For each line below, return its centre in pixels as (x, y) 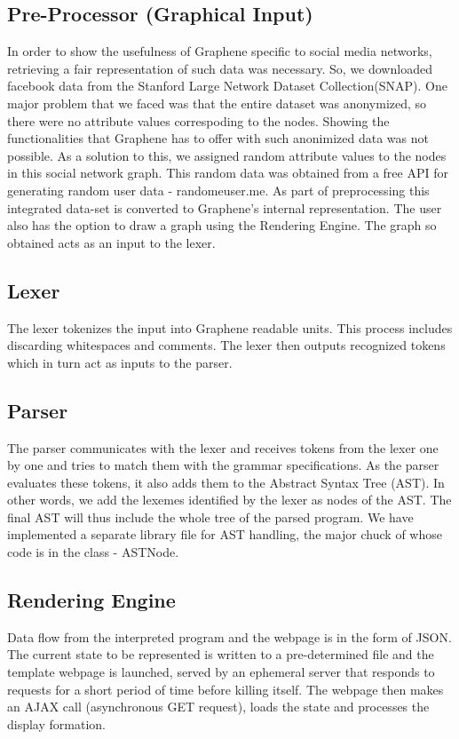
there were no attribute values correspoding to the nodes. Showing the (198, 120)
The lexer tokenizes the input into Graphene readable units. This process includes (230, 327)
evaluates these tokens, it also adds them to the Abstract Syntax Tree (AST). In (226, 482)
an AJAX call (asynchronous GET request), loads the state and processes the (218, 707)
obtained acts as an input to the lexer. (111, 242)
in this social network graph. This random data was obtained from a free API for (228, 173)
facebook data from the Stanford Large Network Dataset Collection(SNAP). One (227, 86)
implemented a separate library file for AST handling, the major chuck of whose (225, 534)
